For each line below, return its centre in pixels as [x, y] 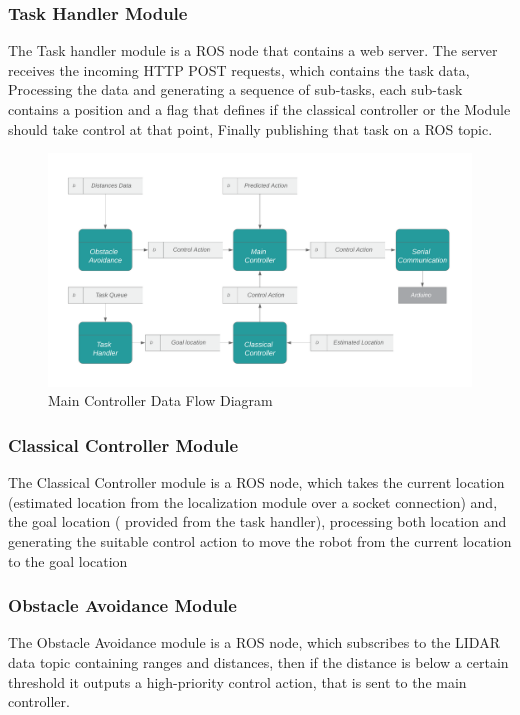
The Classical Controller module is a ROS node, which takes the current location [256, 482]
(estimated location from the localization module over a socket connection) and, [253, 501]
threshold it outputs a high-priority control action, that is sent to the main [237, 681]
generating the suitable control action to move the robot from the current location [260, 540]
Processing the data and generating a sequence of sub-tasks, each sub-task [235, 89]
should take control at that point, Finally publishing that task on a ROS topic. [250, 128]
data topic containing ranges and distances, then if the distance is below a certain [258, 661]
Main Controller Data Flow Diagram [160, 400]
